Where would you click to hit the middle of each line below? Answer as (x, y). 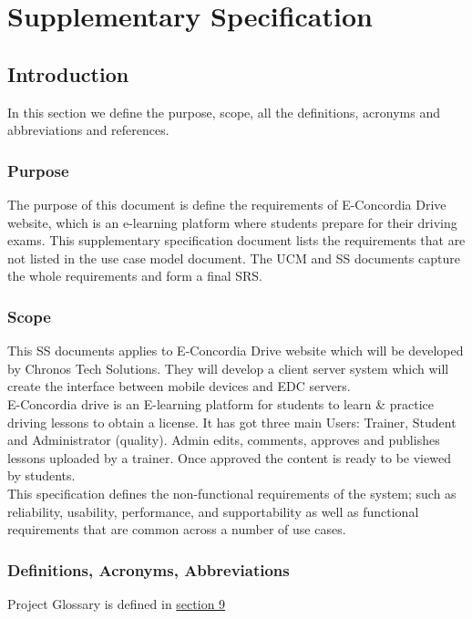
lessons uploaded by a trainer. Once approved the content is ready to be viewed (229, 457)
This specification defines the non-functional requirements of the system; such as (232, 493)
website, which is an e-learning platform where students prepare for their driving (232, 222)
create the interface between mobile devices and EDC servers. (179, 386)
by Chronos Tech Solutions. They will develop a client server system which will (228, 368)
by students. (41, 475)
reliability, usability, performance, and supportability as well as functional (213, 511)
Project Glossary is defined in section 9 (117, 603)
